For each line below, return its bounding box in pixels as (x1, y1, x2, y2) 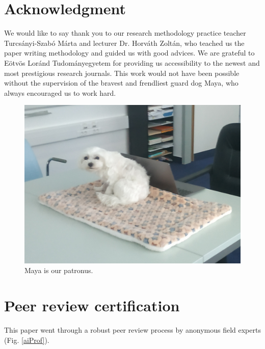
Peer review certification (4, 295, 180, 316)
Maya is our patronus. (24, 265, 93, 276)
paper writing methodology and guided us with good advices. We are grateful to (4, 47, 255, 58)
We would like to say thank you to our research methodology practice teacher (4, 28, 246, 38)
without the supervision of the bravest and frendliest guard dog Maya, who (4, 77, 238, 88)
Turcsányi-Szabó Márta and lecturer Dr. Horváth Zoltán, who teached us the (4, 37, 245, 48)
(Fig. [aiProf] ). (4, 334, 49, 345)
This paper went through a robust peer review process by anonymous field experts (4, 325, 261, 335)
